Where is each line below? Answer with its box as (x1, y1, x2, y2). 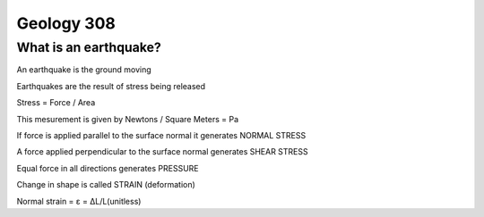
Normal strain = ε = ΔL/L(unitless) (16, 196, 142, 206)
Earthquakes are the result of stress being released (16, 80, 206, 91)
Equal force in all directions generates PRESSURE (16, 163, 199, 173)
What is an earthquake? (16, 39, 161, 55)
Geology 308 (16, 13, 116, 33)
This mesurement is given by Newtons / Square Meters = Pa (16, 113, 239, 124)
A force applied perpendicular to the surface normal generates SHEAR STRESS (16, 146, 308, 157)
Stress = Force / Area (16, 97, 96, 108)
